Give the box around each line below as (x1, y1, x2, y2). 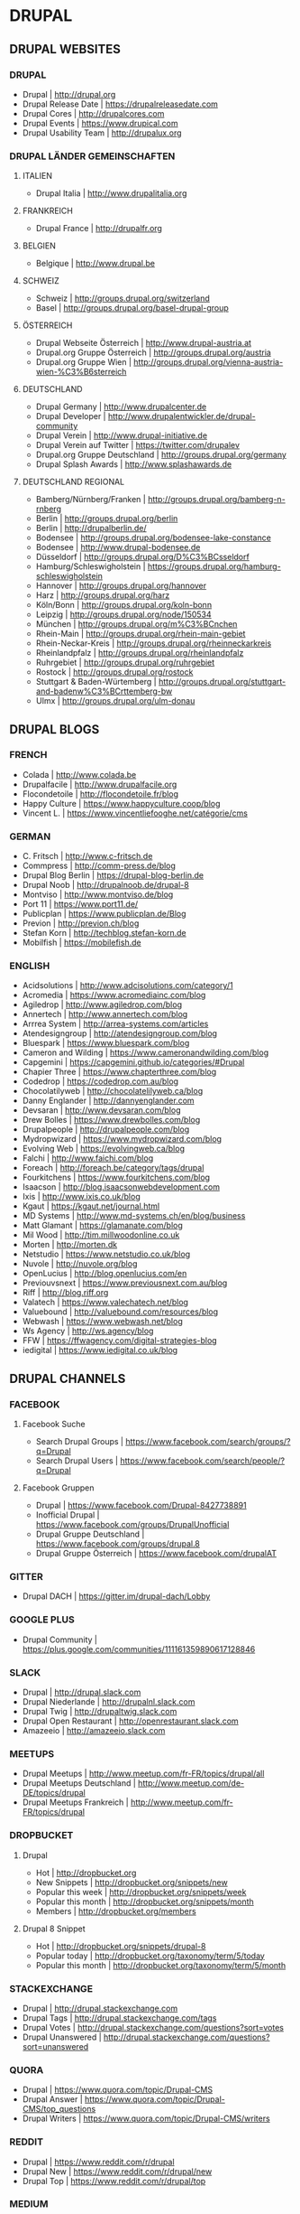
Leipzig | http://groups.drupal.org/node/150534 (35, 609, 212, 620)
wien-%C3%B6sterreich (35, 367, 127, 378)
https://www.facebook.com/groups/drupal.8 (35, 1538, 201, 1549)
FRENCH (9, 749, 48, 761)
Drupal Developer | (35, 411, 106, 422)
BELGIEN (22, 240, 57, 251)
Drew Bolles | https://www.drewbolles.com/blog (22, 1115, 201, 1126)
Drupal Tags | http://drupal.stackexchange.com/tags (22, 2012, 217, 2023)
